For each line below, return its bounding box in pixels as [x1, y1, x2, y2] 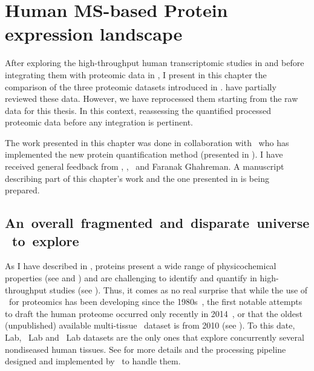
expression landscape [5, 21, 183, 46]
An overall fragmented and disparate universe [5, 213, 310, 232]
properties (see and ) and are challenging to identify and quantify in [5, 272, 257, 284]
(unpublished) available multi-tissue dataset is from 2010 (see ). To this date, [5, 319, 295, 332]
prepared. [5, 184, 40, 196]
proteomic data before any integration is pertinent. [5, 116, 193, 129]
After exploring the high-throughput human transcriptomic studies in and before [5, 56, 304, 69]
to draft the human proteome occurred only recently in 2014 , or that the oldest [5, 307, 303, 319]
